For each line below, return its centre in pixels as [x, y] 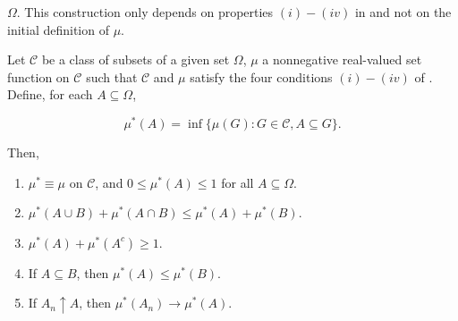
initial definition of [58, 29]
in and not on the [403, 12]
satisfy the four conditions [261, 76]
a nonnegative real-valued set [342, 59]
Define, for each [50, 94]
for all [237, 182]
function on [38, 76]
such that [112, 76]
